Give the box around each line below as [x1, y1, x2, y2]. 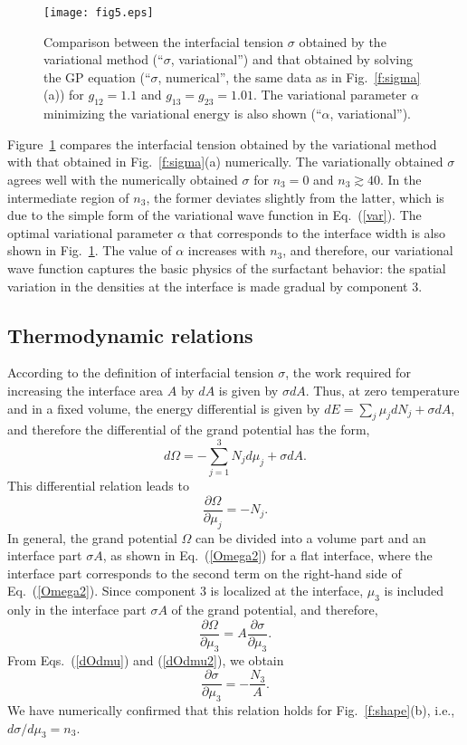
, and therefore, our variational [282, 241, 453, 260]
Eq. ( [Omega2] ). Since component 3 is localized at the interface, [7, 581, 364, 600]
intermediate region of [7, 187, 129, 206]
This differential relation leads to [7, 476, 189, 495]
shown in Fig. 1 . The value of [7, 241, 172, 260]
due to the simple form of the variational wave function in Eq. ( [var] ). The [7, 205, 422, 224]
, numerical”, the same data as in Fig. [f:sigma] [157, 67, 421, 86]
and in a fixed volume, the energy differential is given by [7, 398, 320, 417]
